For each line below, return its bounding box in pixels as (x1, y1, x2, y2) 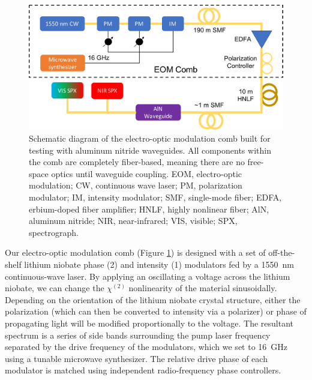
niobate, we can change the (5, 282, 104, 294)
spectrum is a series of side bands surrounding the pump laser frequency (5, 328, 271, 341)
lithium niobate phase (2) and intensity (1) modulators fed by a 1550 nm (24, 258, 294, 270)
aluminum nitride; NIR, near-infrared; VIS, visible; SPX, (29, 214, 238, 227)
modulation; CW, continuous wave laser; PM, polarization (29, 179, 242, 192)
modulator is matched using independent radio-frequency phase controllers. (5, 364, 281, 376)
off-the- (268, 246, 295, 259)
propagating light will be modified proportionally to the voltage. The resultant (5, 316, 293, 329)
